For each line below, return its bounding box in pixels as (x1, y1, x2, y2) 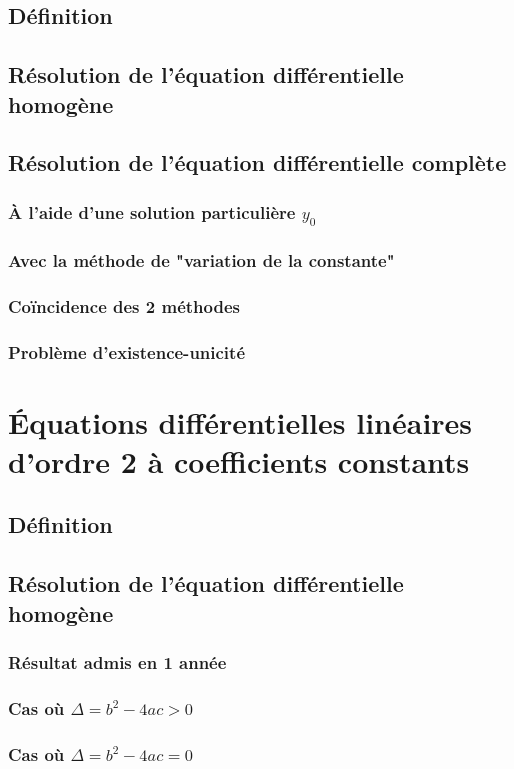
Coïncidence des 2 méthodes (8, 293, 240, 318)
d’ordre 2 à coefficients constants (8, 440, 470, 481)
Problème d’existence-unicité (8, 339, 246, 364)
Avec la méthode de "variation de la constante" (8, 247, 395, 272)
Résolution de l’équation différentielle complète (8, 147, 507, 178)
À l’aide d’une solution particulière (8, 199, 296, 224)
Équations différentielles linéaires (8, 401, 473, 442)
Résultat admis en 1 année (8, 649, 227, 674)
